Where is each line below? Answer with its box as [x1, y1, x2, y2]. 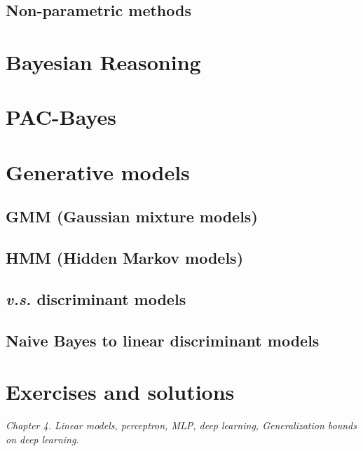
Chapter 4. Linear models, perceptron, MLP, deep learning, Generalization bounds [6, 418, 357, 433]
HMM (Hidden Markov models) [6, 247, 244, 269]
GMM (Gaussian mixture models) [6, 206, 258, 227]
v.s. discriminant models [6, 288, 186, 309]
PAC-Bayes [6, 102, 116, 131]
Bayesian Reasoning [6, 47, 201, 76]
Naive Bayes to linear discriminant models [6, 329, 320, 351]
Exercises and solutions [6, 377, 235, 406]
